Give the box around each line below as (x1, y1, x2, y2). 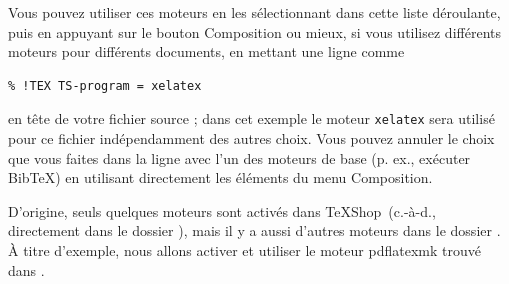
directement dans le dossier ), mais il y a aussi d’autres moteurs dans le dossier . (8, 220, 501, 241)
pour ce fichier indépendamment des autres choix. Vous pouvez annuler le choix (8, 128, 495, 149)
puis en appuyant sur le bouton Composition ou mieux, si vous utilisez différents (8, 21, 501, 42)
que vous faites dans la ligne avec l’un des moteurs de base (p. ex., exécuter (8, 147, 471, 168)
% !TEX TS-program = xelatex (8, 78, 202, 93)
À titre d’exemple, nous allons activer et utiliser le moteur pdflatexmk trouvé (8, 240, 481, 260)
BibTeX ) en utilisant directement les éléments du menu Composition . (8, 167, 433, 188)
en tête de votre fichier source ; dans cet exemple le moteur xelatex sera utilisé (8, 108, 495, 129)
